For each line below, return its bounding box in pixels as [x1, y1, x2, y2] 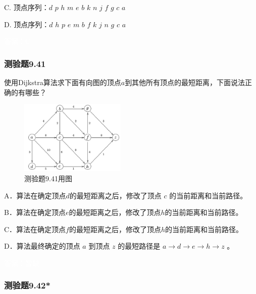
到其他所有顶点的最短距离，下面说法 [125, 77, 245, 87]
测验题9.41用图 [24, 173, 72, 183]
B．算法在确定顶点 [4, 207, 66, 217]
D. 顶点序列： [4, 19, 49, 29]
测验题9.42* [4, 279, 50, 291]
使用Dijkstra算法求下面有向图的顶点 [4, 77, 121, 87]
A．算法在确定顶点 [4, 190, 66, 200]
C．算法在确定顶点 [4, 224, 66, 234]
